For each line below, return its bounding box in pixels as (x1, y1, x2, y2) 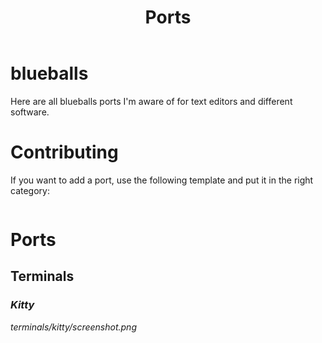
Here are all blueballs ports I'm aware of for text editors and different (10, 95, 293, 107)
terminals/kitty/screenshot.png (10, 321, 137, 333)
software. (10, 106, 50, 118)
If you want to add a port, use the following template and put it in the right (10, 174, 314, 186)
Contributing (10, 141, 119, 164)
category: (10, 184, 50, 196)
